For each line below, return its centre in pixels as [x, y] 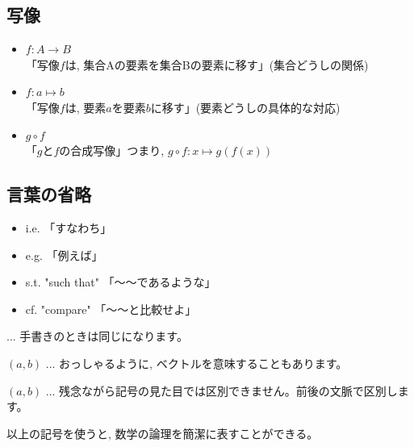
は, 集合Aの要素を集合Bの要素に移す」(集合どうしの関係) [217, 64]
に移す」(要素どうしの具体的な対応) [245, 107]
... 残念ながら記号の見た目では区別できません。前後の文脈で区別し [222, 390]
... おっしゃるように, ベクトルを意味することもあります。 [197, 363]
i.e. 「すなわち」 [69, 227]
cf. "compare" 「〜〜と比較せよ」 [111, 309]
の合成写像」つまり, [112, 150]
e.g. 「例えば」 [64, 255]
